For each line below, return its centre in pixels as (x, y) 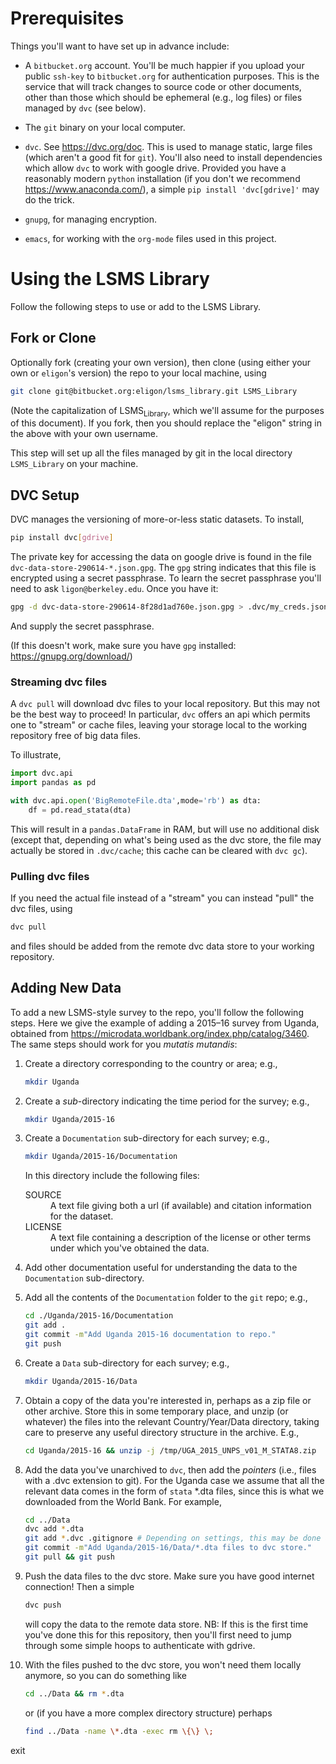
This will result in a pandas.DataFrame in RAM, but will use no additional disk (165, 829)
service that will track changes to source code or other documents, (163, 86)
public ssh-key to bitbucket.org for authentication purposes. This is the (172, 76)
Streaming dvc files (59, 682)
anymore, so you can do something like (106, 1675)
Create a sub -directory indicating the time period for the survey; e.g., (167, 1101)
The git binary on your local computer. (105, 127)
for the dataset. (81, 1216)
